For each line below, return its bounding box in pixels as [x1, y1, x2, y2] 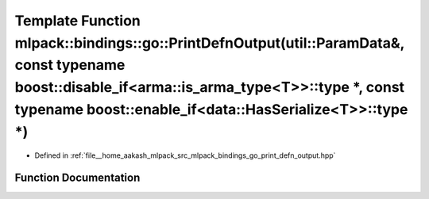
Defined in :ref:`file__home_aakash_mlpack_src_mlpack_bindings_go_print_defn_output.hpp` [34, 151, 336, 160]
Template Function [14, 12, 141, 29]
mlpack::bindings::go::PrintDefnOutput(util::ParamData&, [14, 34, 405, 52]
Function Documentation [14, 171, 141, 185]
